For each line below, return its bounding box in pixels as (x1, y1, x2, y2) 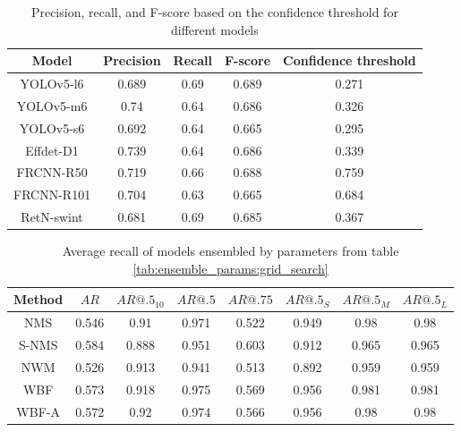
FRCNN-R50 (16, 163, 88, 182)
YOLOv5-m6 (16, 96, 88, 114)
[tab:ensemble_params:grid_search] (132, 258, 329, 277)
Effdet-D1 (25, 140, 79, 159)
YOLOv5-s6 (19, 118, 85, 137)
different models (171, 20, 259, 38)
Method (13, 290, 64, 309)
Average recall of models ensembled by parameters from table (62, 241, 399, 260)
